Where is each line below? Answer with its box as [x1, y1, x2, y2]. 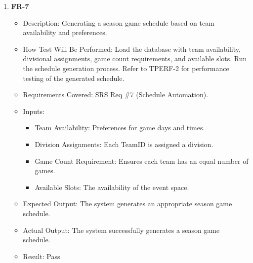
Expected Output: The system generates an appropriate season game [23, 198, 232, 209]
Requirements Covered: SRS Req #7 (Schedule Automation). [23, 89, 209, 100]
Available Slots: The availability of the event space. [35, 182, 189, 192]
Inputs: [23, 106, 44, 116]
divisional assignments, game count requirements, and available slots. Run [23, 53, 247, 64]
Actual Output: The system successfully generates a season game [23, 225, 220, 235]
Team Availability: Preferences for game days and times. [35, 122, 205, 133]
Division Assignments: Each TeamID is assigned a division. [35, 139, 213, 149]
